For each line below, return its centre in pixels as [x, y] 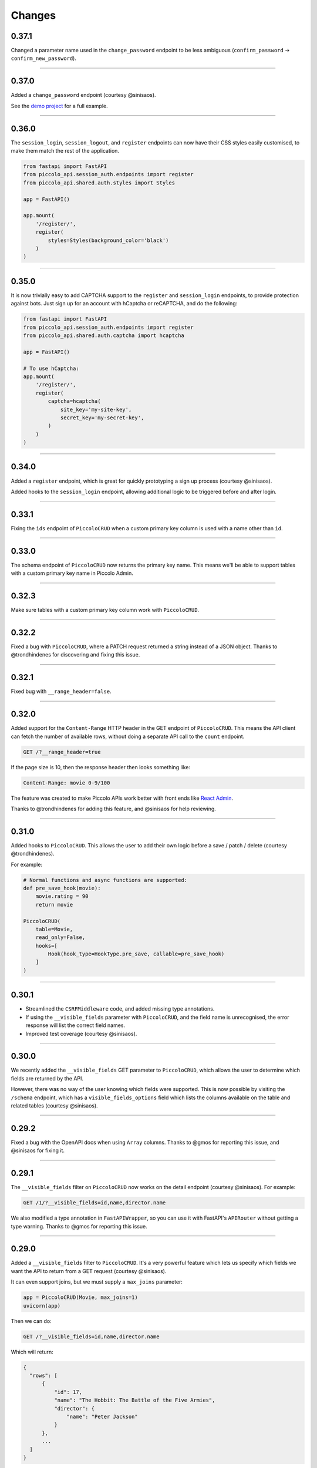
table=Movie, [54, 929]
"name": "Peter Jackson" [102, 1416]
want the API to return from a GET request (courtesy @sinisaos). [89, 1271]
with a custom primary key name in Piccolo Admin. [72, 573]
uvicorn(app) [42, 1306]
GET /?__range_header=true [62, 752]
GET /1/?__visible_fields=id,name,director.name [95, 1203]
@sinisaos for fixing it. [38, 1150]
